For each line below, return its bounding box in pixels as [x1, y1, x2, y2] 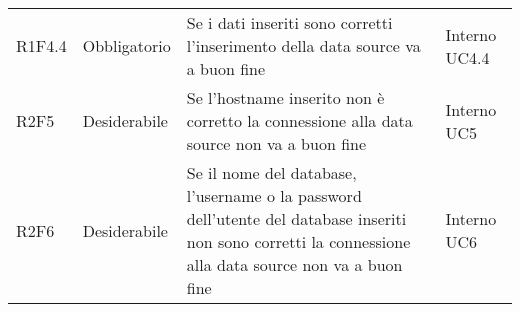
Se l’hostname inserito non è [186, 86, 385, 109]
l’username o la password [186, 184, 362, 207]
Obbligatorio [82, 34, 171, 57]
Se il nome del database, [186, 161, 357, 184]
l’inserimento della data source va [186, 34, 421, 57]
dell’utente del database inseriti [186, 207, 407, 230]
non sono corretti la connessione [186, 230, 411, 253]
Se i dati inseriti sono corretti [186, 11, 393, 34]
